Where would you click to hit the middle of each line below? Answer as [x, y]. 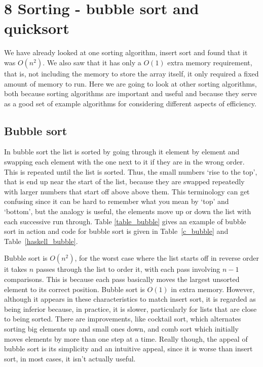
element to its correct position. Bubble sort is [74, 289]
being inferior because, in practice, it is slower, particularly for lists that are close [130, 309]
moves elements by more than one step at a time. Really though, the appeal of [126, 338]
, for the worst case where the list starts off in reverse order [167, 258]
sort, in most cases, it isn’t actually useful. [70, 358]
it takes [16, 269]
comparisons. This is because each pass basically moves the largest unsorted [122, 279]
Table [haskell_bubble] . [41, 241]
